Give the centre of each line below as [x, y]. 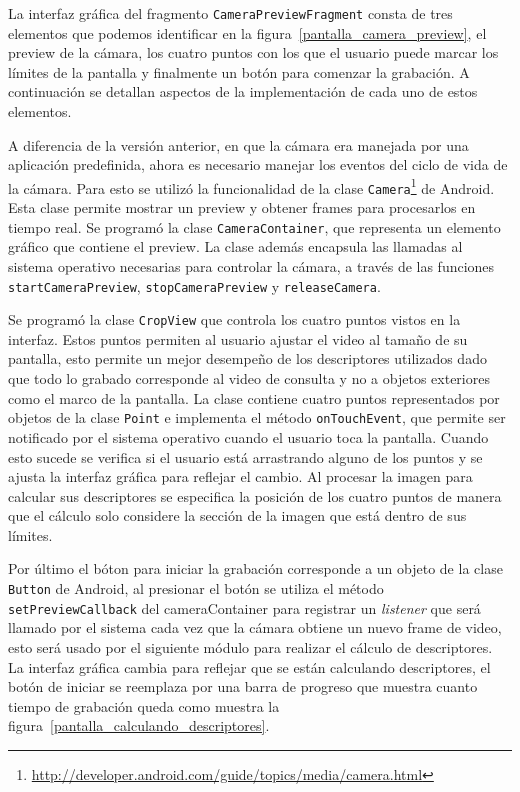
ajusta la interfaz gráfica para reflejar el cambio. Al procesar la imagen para [240, 476]
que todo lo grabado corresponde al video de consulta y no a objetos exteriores [249, 378]
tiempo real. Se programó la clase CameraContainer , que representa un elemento [254, 226]
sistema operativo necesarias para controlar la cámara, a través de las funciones [251, 265]
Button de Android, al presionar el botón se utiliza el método [196, 588]
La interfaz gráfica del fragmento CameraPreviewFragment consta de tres [230, 13]
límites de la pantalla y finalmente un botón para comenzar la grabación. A [239, 71]
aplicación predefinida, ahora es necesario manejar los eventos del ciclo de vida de [258, 164]
